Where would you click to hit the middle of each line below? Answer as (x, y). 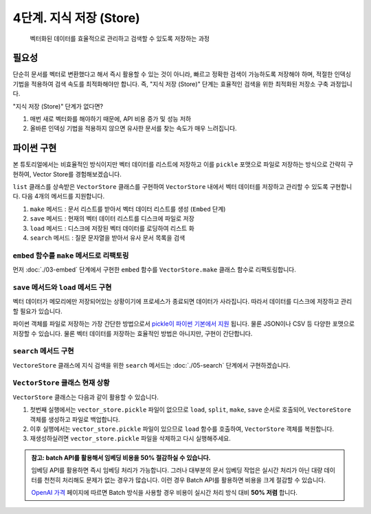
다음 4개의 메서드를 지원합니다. (63, 197)
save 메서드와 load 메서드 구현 (62, 287)
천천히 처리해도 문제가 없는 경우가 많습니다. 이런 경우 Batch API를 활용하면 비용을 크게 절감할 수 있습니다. (185, 480)
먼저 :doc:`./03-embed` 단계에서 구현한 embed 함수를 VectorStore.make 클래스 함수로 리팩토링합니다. (155, 270)
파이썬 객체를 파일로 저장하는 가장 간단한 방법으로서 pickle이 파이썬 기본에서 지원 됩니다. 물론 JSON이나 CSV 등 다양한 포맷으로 (184, 324)
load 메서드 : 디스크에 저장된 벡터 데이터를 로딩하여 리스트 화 (112, 228)
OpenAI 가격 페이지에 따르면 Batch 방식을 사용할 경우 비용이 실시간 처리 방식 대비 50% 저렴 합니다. (165, 492)
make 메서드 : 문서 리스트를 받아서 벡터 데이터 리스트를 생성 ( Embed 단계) (128, 209)
